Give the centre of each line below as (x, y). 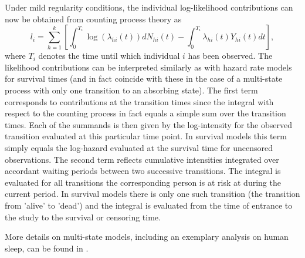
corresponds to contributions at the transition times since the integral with (139, 101)
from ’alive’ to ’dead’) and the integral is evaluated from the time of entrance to (149, 205)
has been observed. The (230, 56)
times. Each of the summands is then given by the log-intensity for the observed (148, 124)
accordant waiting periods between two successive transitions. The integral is (143, 171)
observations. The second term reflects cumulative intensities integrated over (142, 159)
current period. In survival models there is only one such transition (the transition (152, 194)
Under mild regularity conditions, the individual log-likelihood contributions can (149, 7)
